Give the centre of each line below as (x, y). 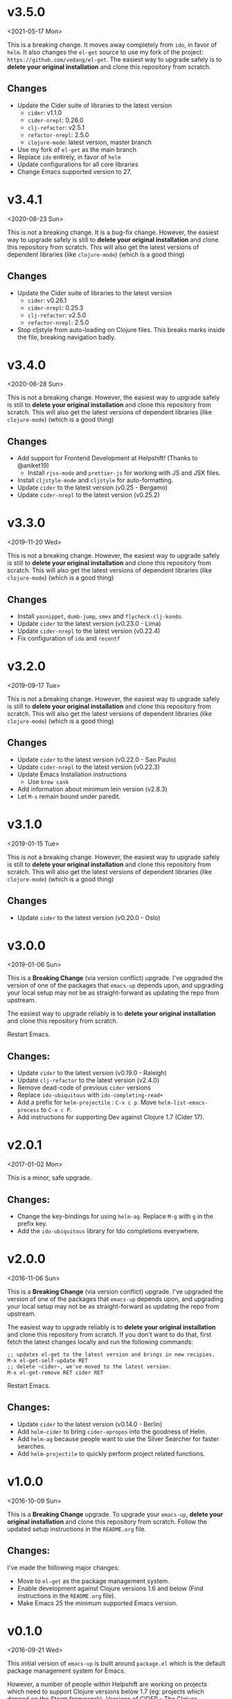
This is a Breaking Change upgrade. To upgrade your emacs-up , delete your (115, 1514)
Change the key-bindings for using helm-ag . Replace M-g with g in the (115, 1216)
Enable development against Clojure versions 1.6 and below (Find (110, 1588)
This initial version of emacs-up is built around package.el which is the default (116, 1664)
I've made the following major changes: (63, 1567)
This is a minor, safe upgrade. (50, 1178)
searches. (32, 1446)
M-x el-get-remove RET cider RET (55, 1373)
